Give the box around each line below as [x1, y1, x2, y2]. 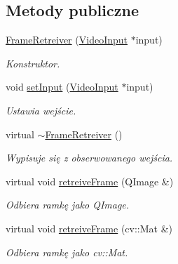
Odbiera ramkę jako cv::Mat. [6, 244, 128, 259]
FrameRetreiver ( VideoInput [6, 32, 128, 47]
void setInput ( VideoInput [6, 79, 118, 94]
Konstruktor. [6, 55, 60, 70]
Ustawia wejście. [6, 103, 76, 117]
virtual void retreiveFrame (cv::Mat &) [6, 220, 173, 235]
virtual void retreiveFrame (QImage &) [6, 173, 174, 188]
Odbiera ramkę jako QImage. [6, 197, 130, 212]
